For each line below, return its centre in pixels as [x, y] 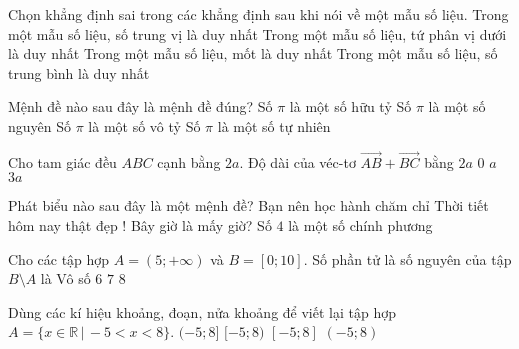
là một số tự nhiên [274, 125]
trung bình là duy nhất [79, 72]
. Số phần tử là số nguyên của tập [407, 258]
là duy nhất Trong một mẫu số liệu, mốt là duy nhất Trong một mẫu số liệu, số [253, 53]
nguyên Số [40, 125]
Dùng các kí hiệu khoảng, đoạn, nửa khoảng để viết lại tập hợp [202, 311]
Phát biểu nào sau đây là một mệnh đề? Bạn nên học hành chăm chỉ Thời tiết [248, 205]
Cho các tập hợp [59, 258]
